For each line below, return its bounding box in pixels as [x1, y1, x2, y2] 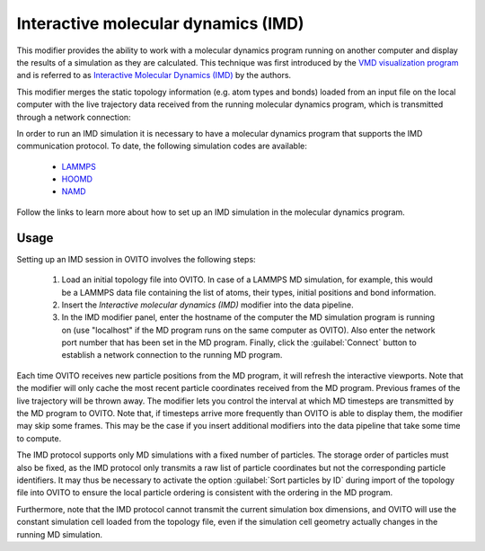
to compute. [16, 432, 62, 444]
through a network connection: [16, 111, 131, 122]
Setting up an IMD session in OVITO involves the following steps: [16, 253, 256, 264]
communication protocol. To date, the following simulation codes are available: [16, 140, 307, 152]
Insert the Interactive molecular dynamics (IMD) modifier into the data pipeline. [61, 299, 354, 310]
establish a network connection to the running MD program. [61, 350, 283, 360]
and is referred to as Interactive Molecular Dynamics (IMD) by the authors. [16, 70, 292, 81]
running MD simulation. [16, 529, 103, 539]
